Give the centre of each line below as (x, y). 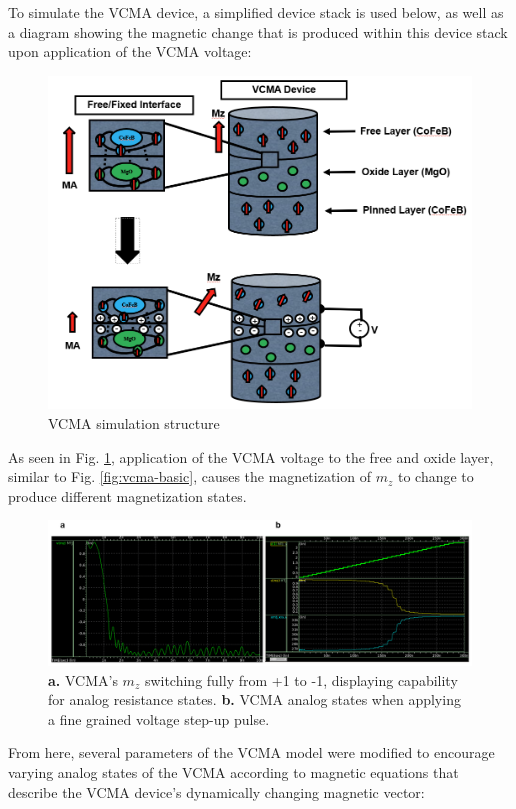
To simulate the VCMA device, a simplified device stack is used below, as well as (256, 12)
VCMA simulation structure (134, 422)
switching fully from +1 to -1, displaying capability (301, 679)
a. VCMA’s (83, 679)
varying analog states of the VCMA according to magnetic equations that (233, 772)
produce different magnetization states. (127, 495)
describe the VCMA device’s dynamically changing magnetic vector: (216, 791)
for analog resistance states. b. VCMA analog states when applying (254, 699)
